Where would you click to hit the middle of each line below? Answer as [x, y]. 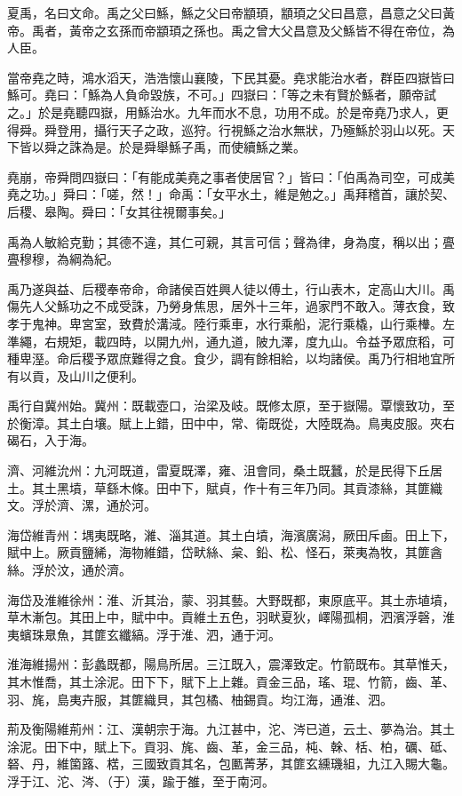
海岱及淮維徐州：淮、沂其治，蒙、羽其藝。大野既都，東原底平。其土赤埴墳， [231, 599]
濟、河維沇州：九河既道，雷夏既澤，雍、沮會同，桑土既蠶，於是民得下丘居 [225, 470]
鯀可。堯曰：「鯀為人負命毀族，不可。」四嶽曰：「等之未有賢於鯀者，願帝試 [222, 95]
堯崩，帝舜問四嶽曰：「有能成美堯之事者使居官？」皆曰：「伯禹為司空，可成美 [231, 176]
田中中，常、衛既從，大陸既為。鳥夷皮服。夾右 [318, 422]
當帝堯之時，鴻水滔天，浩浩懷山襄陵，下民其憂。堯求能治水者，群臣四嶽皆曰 [231, 77]
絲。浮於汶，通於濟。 [69, 570]
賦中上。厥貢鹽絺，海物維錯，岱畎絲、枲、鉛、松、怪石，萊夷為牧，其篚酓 [225, 552]
